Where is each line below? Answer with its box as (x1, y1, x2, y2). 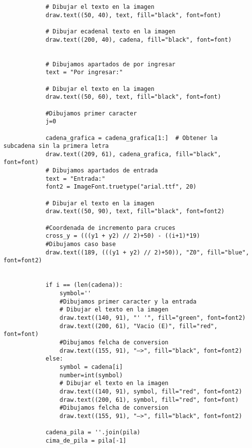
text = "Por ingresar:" (45, 69, 123, 76)
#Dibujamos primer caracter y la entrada (59, 298, 197, 305)
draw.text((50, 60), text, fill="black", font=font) (45, 93, 221, 101)
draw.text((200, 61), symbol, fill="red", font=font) (59, 396, 239, 403)
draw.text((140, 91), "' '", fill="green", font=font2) (59, 314, 246, 321)
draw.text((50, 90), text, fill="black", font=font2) (45, 208, 225, 215)
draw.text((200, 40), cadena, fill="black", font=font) (45, 36, 232, 43)
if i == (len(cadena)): (45, 281, 123, 289)
